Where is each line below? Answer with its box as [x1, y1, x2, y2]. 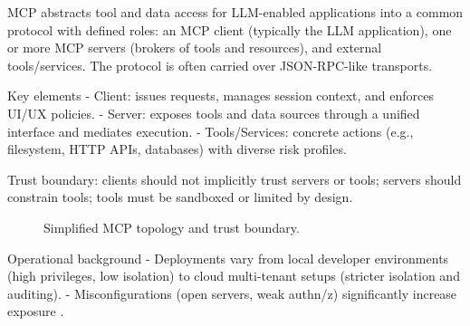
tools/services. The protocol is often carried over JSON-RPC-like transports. [7, 55, 433, 74]
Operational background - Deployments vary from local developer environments [7, 248, 449, 267]
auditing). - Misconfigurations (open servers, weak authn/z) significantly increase [7, 283, 457, 302]
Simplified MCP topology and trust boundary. [43, 217, 300, 236]
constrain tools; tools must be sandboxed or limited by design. [7, 187, 353, 206]
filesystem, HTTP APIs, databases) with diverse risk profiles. [7, 139, 347, 158]
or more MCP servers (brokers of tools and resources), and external [7, 38, 382, 57]
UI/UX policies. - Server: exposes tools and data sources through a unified [7, 103, 420, 122]
